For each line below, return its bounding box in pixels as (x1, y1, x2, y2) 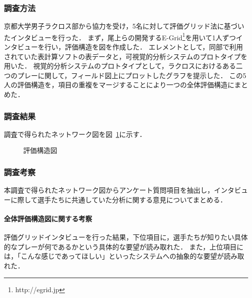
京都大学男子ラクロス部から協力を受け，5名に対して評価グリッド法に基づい (4, 21, 244, 31)
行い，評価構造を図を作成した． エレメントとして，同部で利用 (44, 42, 243, 52)
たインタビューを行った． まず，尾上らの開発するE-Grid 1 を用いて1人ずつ (4, 31, 236, 42)
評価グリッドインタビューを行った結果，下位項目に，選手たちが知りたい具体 (4, 232, 248, 242)
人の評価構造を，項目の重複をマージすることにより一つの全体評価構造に (4, 80, 235, 90)
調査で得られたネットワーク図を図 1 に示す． (4, 129, 146, 139)
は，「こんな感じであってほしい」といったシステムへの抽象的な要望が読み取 (4, 251, 244, 261)
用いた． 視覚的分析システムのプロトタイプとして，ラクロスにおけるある (4, 61, 236, 71)
